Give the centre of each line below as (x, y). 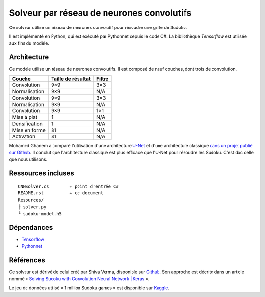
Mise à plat (25, 117)
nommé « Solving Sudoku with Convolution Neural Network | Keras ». (79, 279)
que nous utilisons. (28, 159)
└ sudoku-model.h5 (40, 214)
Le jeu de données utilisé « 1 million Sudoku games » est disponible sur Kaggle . (89, 288)
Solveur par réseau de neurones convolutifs (100, 13)
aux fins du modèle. (29, 43)
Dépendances (31, 228)
